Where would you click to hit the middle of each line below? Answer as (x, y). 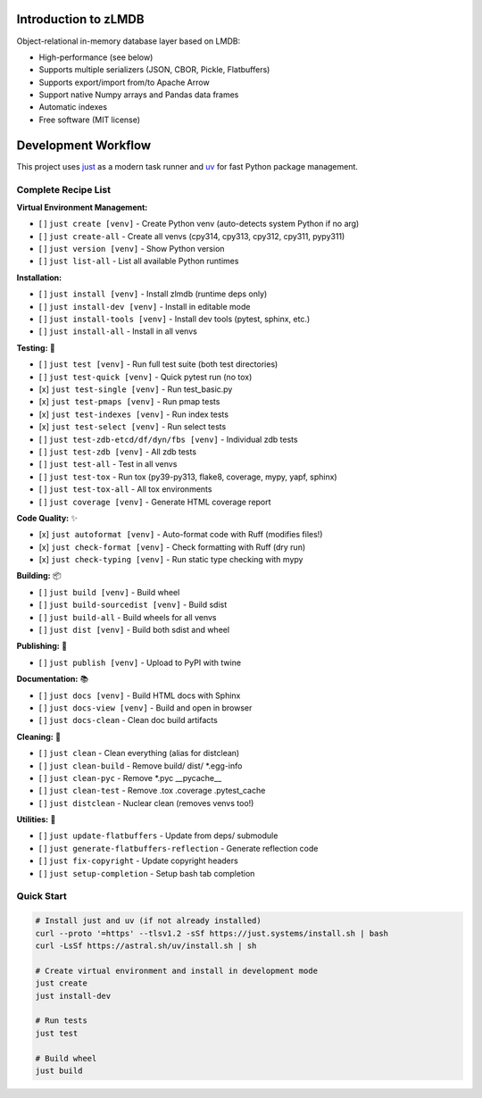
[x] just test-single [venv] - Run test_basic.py (136, 389)
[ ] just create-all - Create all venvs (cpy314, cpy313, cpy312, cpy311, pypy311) (192, 236)
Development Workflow (84, 145)
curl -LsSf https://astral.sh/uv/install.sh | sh (146, 945)
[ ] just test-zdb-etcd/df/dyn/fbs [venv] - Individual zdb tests (168, 439)
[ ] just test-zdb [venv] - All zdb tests (117, 452)
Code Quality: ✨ (47, 518)
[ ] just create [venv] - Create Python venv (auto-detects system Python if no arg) (199, 224)
